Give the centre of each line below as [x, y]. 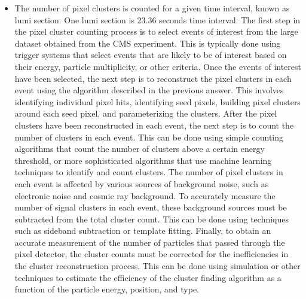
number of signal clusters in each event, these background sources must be [151, 207]
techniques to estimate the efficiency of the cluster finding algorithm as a [148, 277]
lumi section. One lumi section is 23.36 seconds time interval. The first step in [157, 19]
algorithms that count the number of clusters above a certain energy [140, 149]
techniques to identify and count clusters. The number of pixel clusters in [149, 172]
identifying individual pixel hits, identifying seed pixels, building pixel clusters [157, 101]
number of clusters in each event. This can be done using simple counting [149, 137]
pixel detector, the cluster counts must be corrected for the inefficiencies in [152, 254]
